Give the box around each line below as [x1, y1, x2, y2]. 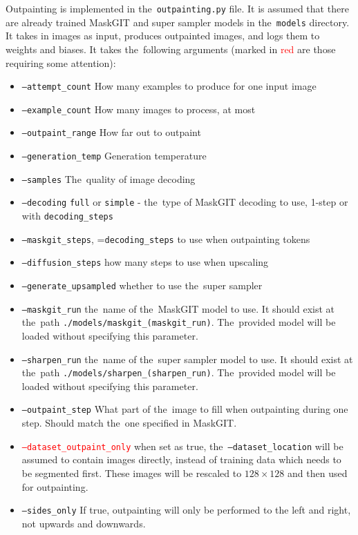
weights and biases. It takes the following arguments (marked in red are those [6, 41, 336, 56]
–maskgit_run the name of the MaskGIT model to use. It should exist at [21, 301, 335, 315]
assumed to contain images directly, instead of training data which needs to [21, 452, 341, 467]
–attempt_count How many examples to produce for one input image [21, 79, 317, 93]
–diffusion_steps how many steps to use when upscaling [21, 255, 269, 269]
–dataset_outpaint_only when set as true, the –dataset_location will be [21, 438, 343, 453]
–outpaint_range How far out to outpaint [21, 125, 201, 139]
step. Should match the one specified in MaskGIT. [21, 416, 237, 430]
